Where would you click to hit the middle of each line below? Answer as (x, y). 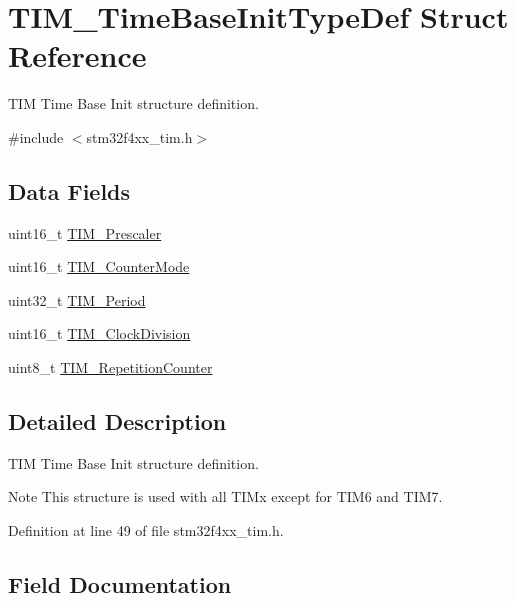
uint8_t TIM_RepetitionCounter (110, 367)
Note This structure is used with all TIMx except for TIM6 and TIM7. (225, 496)
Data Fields (69, 190)
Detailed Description (117, 421)
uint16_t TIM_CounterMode (99, 266)
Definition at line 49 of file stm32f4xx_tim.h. (146, 530)
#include (36, 136)
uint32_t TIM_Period (77, 299)
